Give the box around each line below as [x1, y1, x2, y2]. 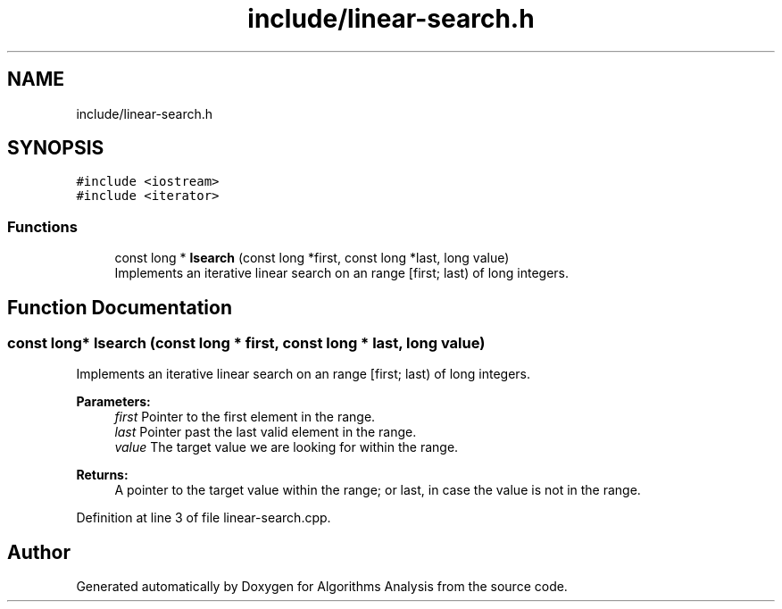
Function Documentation [7, 296, 232, 319]
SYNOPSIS [7, 137, 104, 160]
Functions [7, 217, 78, 236]
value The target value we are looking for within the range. [114, 439, 459, 455]
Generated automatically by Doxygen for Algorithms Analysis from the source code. [76, 579, 568, 595]
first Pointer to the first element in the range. [114, 409, 376, 425]
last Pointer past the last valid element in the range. [114, 424, 417, 440]
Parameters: [76, 394, 151, 410]
